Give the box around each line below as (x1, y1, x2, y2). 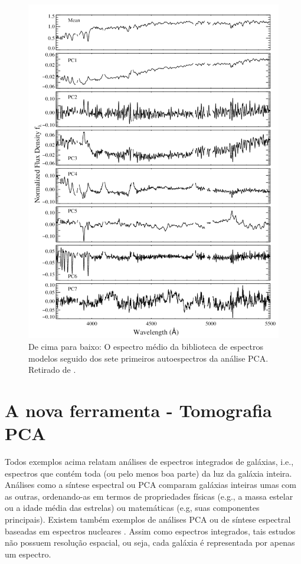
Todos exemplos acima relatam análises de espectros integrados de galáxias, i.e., (5, 455, 294, 468)
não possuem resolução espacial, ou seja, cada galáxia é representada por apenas (5, 536, 295, 549)
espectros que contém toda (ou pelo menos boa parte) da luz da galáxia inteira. (5, 467, 292, 479)
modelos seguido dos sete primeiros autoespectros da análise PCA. (28, 352, 269, 364)
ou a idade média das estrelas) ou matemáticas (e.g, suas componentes (5, 501, 260, 514)
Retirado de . (28, 363, 76, 376)
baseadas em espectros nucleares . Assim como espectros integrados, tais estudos (5, 524, 296, 537)
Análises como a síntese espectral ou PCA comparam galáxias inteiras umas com (5, 478, 296, 491)
